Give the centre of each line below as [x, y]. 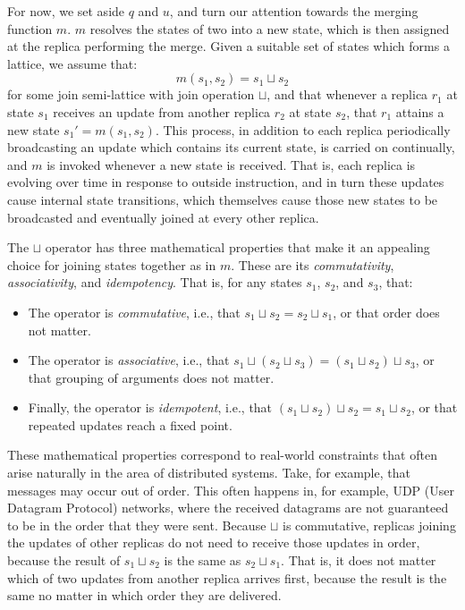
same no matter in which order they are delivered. [144, 595]
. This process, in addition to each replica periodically [303, 129]
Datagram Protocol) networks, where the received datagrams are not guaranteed [228, 508]
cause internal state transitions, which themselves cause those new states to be [223, 199]
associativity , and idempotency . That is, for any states [155, 282]
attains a [420, 111]
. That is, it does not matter [359, 560]
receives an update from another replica [162, 111]
